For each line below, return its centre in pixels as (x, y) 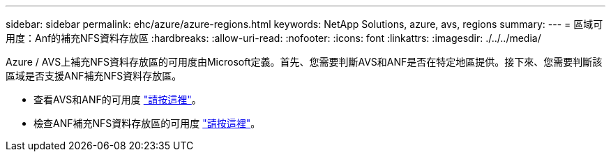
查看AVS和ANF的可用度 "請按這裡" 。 (118, 99)
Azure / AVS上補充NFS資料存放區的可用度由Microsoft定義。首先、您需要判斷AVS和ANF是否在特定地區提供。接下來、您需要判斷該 (304, 62)
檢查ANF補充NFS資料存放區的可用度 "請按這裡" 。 (147, 123)
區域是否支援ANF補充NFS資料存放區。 (94, 76)
